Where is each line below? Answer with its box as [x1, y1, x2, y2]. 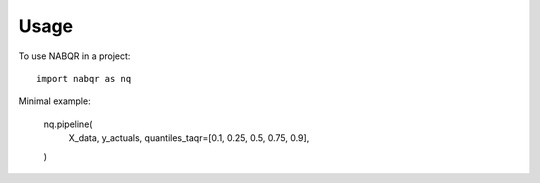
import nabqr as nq [36, 73, 132, 84]
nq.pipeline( [43, 118, 93, 130]
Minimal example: [18, 95, 91, 107]
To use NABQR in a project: [18, 50, 131, 62]
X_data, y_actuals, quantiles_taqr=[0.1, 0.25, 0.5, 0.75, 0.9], [68, 132, 310, 144]
